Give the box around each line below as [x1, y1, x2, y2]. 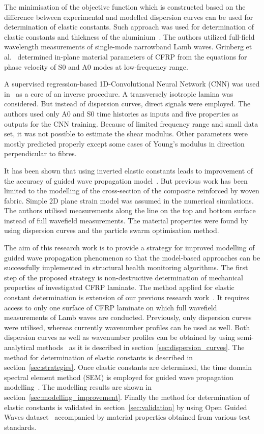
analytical [4, 342, 35, 352]
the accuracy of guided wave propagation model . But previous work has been [4, 175, 248, 186]
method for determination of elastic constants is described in [4, 352, 193, 362]
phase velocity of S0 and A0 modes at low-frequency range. [4, 61, 188, 72]
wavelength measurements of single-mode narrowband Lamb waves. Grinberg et [4, 41, 252, 52]
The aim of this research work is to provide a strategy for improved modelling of [4, 242, 255, 253]
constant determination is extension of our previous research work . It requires [4, 292, 249, 303]
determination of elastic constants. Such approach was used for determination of [4, 21, 254, 32]
